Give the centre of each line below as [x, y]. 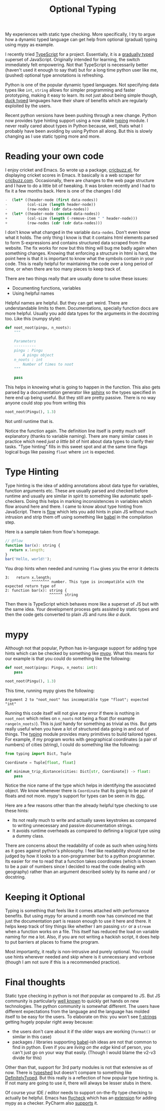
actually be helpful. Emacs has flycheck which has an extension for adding [81, 1098]
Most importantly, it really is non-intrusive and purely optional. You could [79, 952]
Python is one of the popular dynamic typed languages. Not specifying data [82, 85]
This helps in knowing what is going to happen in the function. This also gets [83, 387]
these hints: [17, 811]
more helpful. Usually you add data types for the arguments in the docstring [82, 313]
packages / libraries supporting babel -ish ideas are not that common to [84, 1042]
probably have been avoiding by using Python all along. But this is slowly [79, 131]
